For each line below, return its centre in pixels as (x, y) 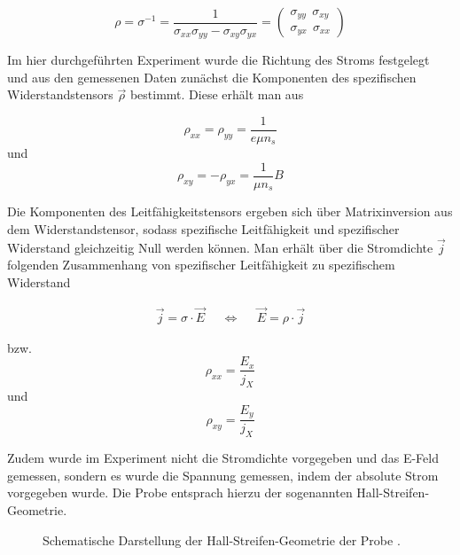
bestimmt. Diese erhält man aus (217, 94)
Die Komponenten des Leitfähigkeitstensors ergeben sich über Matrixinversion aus (230, 211)
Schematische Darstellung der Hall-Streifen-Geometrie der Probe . (222, 539)
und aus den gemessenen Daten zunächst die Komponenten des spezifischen (212, 77)
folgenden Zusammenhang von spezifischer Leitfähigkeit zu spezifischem (201, 265)
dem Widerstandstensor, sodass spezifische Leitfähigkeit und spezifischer (203, 229)
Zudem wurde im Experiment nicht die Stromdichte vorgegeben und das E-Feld (223, 458)
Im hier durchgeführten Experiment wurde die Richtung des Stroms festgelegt (218, 60)
